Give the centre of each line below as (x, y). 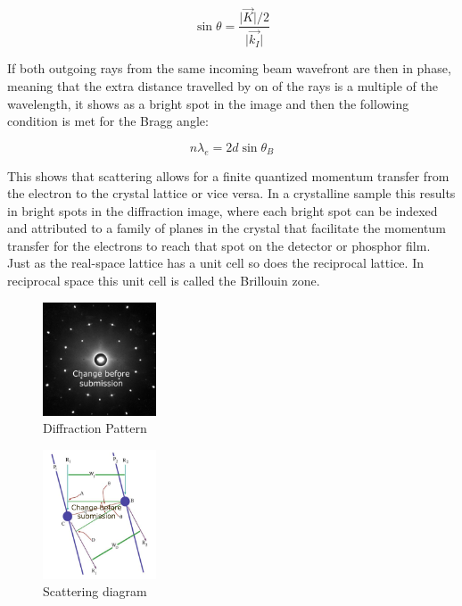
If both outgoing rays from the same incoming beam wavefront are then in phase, (229, 68)
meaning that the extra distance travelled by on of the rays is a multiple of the (223, 85)
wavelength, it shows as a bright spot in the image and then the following (208, 103)
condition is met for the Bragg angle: (108, 121)
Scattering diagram (95, 591)
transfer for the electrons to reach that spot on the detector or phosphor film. (219, 245)
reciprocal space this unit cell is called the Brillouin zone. (164, 281)
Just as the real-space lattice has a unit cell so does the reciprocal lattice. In (215, 263)
